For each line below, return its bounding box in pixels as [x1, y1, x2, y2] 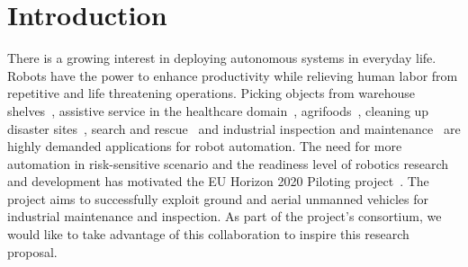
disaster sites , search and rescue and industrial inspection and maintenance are [7, 119, 461, 138]
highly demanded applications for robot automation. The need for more [7, 137, 402, 156]
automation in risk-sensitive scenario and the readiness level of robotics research [7, 154, 449, 173]
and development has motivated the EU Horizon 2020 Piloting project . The [7, 172, 429, 191]
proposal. [7, 242, 58, 261]
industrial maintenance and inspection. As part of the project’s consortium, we [7, 207, 442, 226]
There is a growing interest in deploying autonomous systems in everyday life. [7, 49, 436, 67]
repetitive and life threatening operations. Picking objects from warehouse [7, 84, 415, 102]
